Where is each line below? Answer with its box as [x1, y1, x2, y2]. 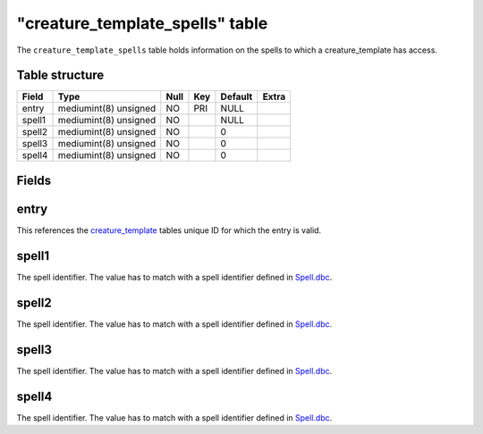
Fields [16, 172, 52, 188]
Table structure [16, 68, 105, 83]
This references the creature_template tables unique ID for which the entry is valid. [16, 224, 322, 236]
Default [220, 90, 253, 103]
